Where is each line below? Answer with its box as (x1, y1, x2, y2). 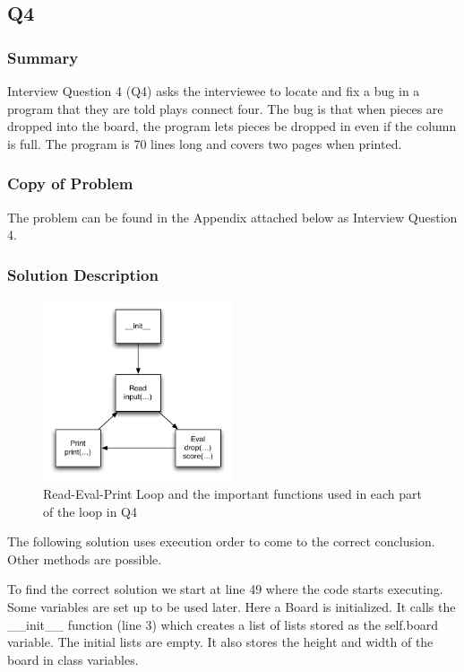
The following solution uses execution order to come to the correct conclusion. (7, 532, 435, 551)
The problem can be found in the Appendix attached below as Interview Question (7, 207, 458, 226)
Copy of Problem (7, 172, 133, 195)
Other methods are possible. (7, 549, 162, 568)
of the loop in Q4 (43, 502, 138, 520)
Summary (7, 46, 79, 68)
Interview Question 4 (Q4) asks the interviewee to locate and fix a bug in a (7, 82, 420, 100)
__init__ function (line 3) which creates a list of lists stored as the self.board (7, 615, 438, 633)
